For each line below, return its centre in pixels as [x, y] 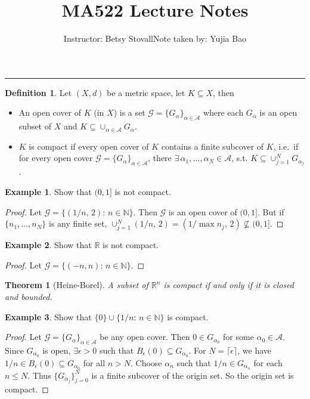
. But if [271, 211]
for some [238, 337]
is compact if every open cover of [89, 146]
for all [94, 362]
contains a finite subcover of [213, 146]
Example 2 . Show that [48, 245]
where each [223, 112]
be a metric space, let [146, 92]
